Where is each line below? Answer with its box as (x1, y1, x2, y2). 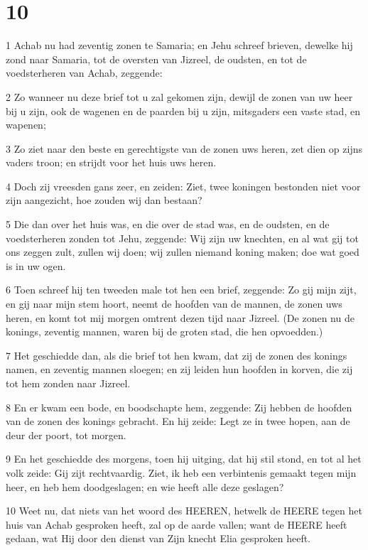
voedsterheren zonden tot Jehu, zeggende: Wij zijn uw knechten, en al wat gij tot (6, 230, 359, 245)
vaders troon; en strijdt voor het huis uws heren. (6, 155, 217, 170)
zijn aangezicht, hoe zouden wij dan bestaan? (6, 193, 202, 207)
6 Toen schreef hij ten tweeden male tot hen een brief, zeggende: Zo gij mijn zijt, (6, 282, 357, 297)
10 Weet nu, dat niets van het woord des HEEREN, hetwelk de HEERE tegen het (6, 503, 362, 518)
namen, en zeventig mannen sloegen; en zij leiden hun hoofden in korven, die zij (6, 362, 353, 377)
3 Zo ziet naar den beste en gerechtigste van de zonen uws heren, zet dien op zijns (6, 141, 363, 156)
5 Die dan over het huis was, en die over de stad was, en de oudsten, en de (6, 217, 330, 232)
